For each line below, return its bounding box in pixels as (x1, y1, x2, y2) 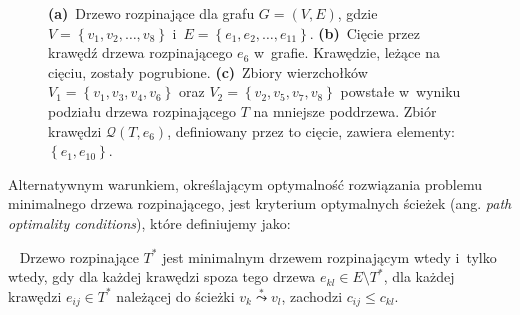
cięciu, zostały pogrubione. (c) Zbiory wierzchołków (48, 61, 368, 82)
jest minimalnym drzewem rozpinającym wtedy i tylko (162, 246, 497, 267)
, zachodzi (281, 285, 343, 306)
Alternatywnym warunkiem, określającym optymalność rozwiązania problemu (8, 173, 483, 194)
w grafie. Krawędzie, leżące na (253, 42, 440, 63)
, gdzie (337, 3, 378, 23)
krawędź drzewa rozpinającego (48, 42, 233, 63)
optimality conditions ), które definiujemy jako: (8, 212, 291, 233)
